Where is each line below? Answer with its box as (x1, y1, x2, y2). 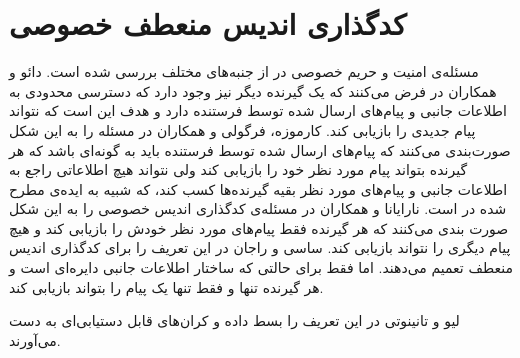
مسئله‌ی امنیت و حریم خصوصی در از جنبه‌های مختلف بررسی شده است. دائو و (9, 61, 479, 82)
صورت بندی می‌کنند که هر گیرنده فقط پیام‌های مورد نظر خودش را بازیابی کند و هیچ (9, 217, 509, 238)
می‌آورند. (9, 329, 61, 350)
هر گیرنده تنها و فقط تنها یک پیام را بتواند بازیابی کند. (9, 276, 324, 297)
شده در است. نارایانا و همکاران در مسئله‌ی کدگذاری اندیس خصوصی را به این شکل (9, 198, 507, 219)
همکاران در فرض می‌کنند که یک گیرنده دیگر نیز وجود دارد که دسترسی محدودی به (9, 80, 497, 101)
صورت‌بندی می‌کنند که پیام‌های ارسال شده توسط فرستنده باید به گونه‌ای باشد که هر (9, 139, 511, 160)
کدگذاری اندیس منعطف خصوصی (9, 3, 407, 44)
